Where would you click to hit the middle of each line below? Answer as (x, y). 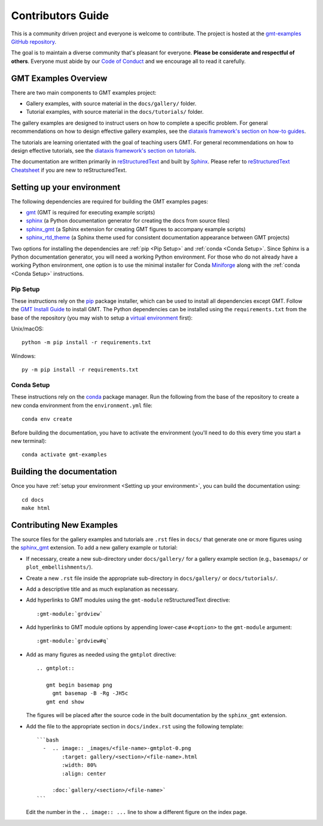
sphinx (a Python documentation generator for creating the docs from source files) (128, 221)
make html (36, 508)
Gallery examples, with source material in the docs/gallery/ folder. (111, 104)
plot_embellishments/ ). (59, 567)
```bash (48, 740)
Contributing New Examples (65, 525)
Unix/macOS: (28, 329)
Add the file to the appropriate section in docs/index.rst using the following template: (135, 726)
